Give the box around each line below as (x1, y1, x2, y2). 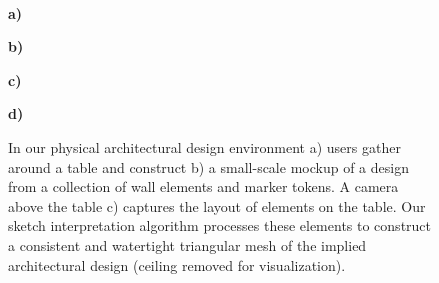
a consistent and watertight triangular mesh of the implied (8, 234, 367, 255)
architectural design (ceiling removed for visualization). (8, 254, 346, 275)
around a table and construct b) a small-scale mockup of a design (8, 156, 409, 177)
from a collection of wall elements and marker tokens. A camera (8, 176, 399, 197)
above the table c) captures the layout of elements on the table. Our (8, 195, 426, 216)
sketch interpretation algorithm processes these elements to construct (8, 215, 432, 236)
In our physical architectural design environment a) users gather (8, 136, 401, 157)
